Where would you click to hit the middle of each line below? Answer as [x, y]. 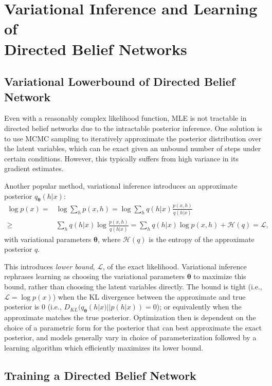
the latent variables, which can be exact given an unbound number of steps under [133, 148]
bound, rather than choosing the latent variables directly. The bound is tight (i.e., [133, 286]
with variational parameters [48, 239]
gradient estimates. [34, 168]
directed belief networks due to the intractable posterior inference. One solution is [133, 128]
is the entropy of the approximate [202, 239]
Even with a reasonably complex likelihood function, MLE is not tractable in [125, 118]
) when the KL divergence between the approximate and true [149, 296]
